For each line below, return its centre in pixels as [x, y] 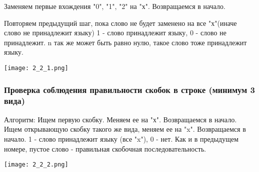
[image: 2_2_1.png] [36, 68]
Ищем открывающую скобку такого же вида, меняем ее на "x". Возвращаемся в [125, 129]
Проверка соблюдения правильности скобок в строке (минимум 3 [129, 89]
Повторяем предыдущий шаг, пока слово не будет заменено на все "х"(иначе [121, 23]
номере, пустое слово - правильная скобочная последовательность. [105, 148]
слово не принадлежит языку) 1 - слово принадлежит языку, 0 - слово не [115, 33]
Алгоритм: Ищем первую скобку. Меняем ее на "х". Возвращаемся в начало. [121, 119]
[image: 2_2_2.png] [36, 165]
